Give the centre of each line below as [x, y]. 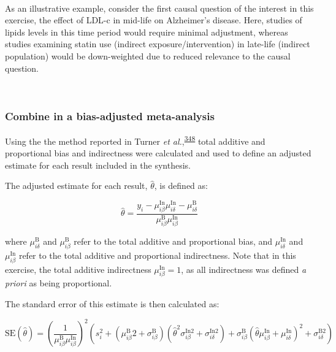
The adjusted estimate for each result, [76, 186]
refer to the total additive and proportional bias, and [173, 241]
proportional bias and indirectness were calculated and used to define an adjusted [158, 153]
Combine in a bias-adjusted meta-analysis [110, 116]
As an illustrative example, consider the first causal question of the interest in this [159, 8]
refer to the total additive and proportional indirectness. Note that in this [157, 255]
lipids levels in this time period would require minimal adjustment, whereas [147, 32]
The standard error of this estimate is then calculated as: [112, 303]
